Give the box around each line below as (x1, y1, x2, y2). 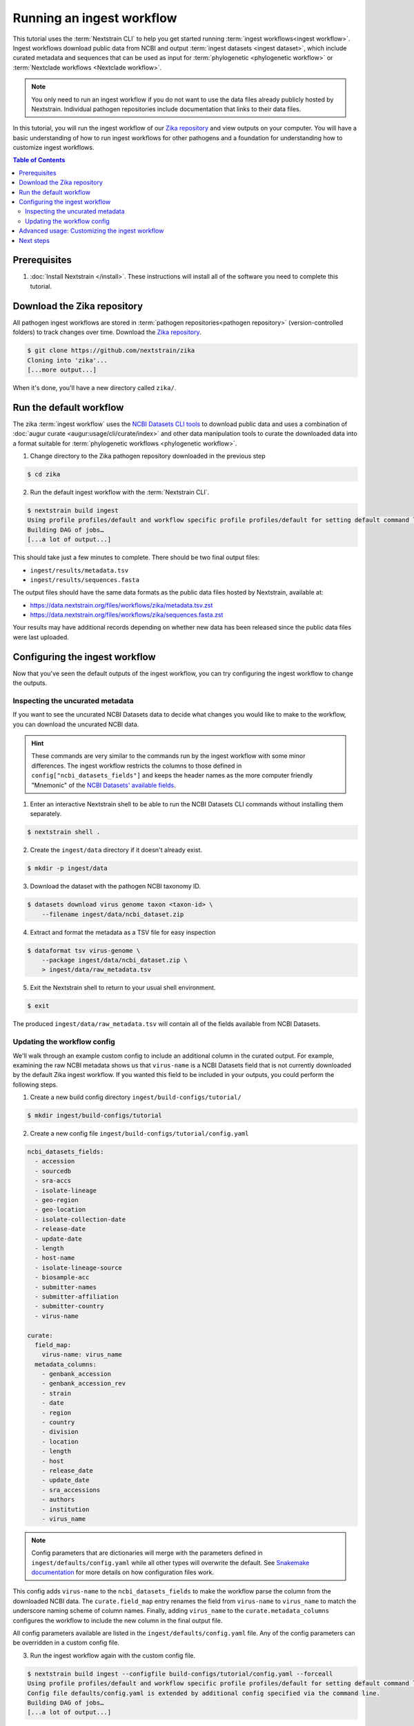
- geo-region (34, 1196, 79, 1204)
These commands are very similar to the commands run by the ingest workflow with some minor (31, 752, 306, 760)
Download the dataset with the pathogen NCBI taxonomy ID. (30, 882, 201, 891)
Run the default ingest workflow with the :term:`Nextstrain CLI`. (30, 487, 210, 496)
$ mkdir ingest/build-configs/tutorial (27, 1112, 162, 1120)
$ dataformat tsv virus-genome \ (27, 947, 141, 954)
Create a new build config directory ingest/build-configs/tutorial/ (30, 1093, 241, 1101)
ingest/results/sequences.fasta (30, 576, 139, 583)
